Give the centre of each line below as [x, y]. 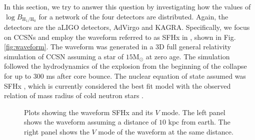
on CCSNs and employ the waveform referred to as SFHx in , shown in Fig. [120, 37]
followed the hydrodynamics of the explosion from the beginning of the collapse [125, 66]
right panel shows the [57, 131]
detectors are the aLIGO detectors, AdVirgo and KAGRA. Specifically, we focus [127, 27]
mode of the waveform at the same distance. [166, 131]
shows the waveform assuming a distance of [90, 122]
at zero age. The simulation [188, 56]
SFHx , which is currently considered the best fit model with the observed [117, 85]
